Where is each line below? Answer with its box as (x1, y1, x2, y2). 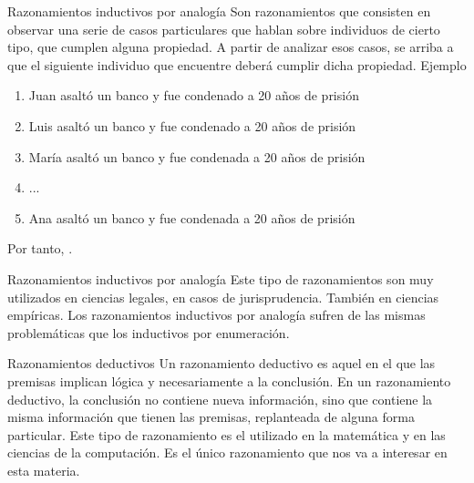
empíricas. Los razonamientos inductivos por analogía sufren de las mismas (7, 305, 426, 324)
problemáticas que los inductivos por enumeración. (7, 323, 290, 342)
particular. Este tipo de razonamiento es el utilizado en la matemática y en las (7, 425, 446, 444)
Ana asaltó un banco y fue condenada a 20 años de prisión (28, 208, 355, 227)
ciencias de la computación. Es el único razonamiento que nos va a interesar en (7, 443, 448, 462)
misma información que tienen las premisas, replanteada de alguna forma (7, 407, 415, 426)
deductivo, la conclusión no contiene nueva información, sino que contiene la (7, 389, 433, 408)
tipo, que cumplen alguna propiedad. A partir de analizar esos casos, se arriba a (7, 37, 454, 57)
